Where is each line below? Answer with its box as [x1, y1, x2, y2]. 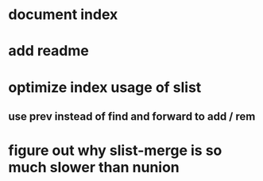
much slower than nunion [8, 159, 180, 176]
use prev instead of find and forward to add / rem [8, 110, 256, 123]
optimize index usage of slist [8, 78, 202, 96]
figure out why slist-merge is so [8, 141, 222, 160]
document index [8, 6, 118, 24]
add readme [8, 42, 89, 60]
